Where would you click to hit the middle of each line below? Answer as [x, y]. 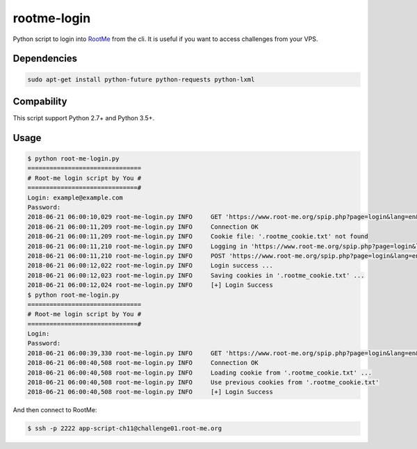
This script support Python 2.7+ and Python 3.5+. [84, 118]
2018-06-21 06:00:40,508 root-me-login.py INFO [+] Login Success [150, 392]
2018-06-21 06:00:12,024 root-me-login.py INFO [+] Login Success [150, 285]
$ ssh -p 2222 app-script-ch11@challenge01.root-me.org [125, 428]
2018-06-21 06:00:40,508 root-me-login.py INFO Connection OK [143, 363]
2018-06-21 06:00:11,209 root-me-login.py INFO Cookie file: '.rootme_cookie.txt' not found [198, 237]
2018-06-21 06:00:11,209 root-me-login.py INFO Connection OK [143, 227]
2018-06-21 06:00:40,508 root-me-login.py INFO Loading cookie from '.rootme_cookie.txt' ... [199, 373]
